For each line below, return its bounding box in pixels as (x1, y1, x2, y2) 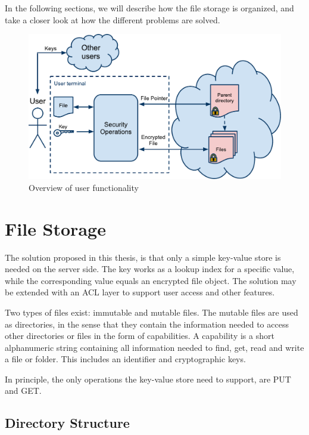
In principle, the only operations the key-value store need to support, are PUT (5, 372, 291, 385)
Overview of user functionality (29, 181, 139, 193)
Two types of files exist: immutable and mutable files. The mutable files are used (5, 306, 298, 318)
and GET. (5, 384, 42, 397)
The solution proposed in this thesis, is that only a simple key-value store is (5, 251, 281, 263)
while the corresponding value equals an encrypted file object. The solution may (5, 274, 296, 286)
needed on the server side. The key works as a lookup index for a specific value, (5, 263, 295, 275)
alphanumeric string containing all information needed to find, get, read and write (5, 341, 304, 353)
